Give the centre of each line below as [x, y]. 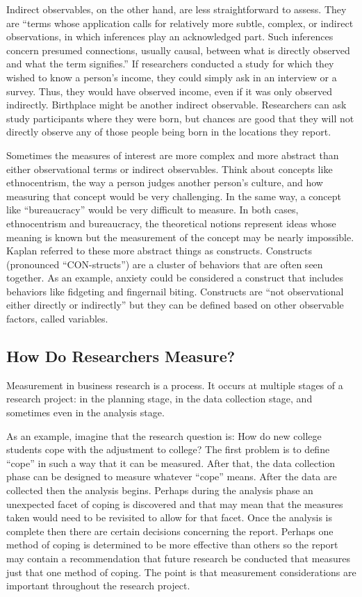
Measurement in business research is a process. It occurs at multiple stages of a [175, 385]
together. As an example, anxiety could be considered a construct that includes [175, 278]
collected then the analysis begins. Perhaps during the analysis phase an [160, 490]
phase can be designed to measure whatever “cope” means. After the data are [172, 476]
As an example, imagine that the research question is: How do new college [164, 435]
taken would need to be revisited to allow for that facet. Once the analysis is [169, 517]
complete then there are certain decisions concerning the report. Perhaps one [170, 531]
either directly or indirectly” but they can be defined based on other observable [175, 305]
